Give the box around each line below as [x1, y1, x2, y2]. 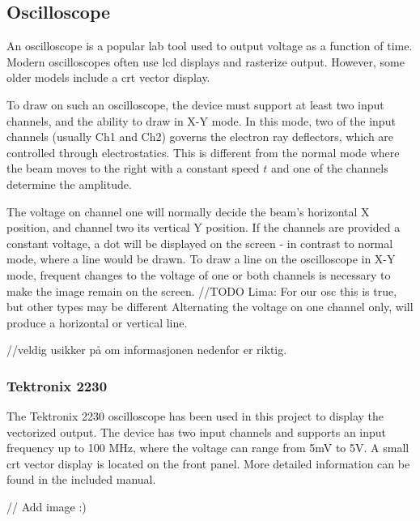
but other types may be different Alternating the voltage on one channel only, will [6, 298, 414, 315]
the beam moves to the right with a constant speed [6, 160, 260, 177]
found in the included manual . [6, 471, 156, 488]
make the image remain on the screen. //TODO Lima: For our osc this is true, [6, 282, 397, 299]
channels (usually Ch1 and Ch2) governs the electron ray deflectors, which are [6, 128, 394, 145]
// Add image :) [6, 498, 87, 515]
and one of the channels [270, 160, 388, 177]
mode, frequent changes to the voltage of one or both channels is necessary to [6, 266, 391, 283]
